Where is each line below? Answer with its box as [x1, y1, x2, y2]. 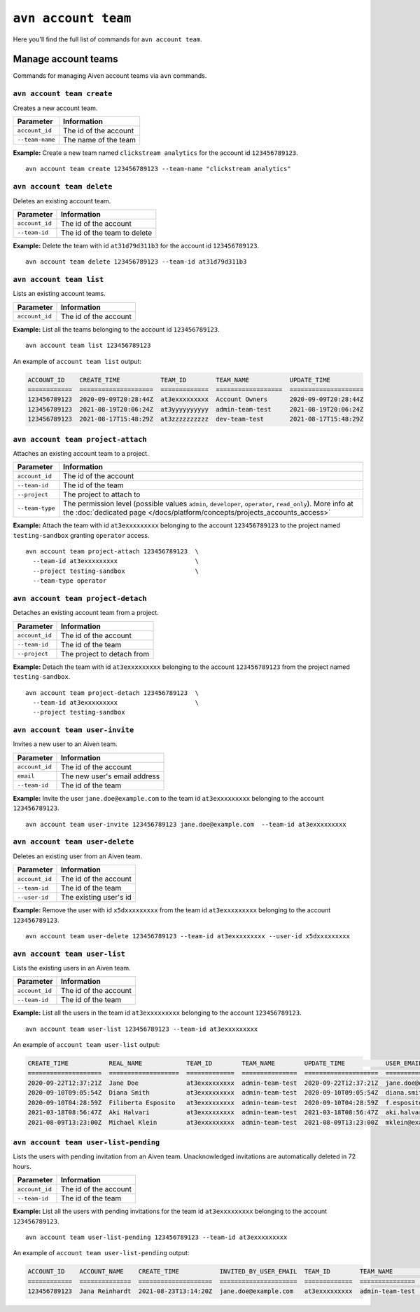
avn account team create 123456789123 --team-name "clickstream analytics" [25, 165, 291, 173]
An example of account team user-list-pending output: [13, 1249, 190, 1257]
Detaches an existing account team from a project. [13, 609, 159, 617]
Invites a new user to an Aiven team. [13, 740, 118, 748]
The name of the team [63, 135, 136, 144]
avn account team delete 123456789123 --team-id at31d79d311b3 [25, 258, 247, 266]
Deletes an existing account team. [13, 196, 111, 205]
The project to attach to [63, 489, 141, 499]
